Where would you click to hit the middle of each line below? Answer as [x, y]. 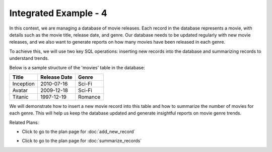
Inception [23, 84]
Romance [89, 97]
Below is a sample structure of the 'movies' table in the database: [77, 67]
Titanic [20, 97]
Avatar [20, 90]
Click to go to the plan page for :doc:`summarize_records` [82, 141]
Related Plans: [24, 122]
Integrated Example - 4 [58, 13]
